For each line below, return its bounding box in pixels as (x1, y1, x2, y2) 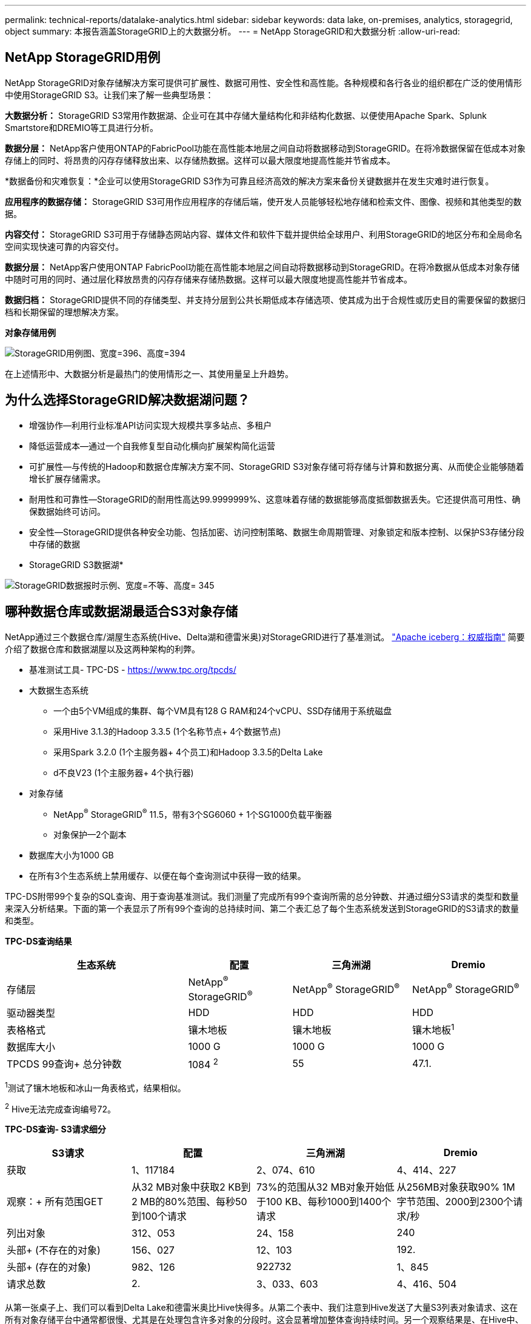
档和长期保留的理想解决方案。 (5, 306, 124, 317)
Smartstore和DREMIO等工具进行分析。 (5, 122, 159, 133)
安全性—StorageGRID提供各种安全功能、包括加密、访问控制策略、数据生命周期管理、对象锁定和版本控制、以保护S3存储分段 (29, 526, 524, 537)
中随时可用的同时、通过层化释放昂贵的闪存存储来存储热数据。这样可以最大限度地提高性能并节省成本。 (5, 273, 412, 284)
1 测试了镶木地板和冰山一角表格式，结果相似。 (5, 1081, 186, 1093)
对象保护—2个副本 (53, 829, 127, 840)
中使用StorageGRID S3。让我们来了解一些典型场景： (5, 89, 214, 100)
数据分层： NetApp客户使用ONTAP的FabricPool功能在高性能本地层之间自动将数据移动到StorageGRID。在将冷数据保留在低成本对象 (5, 142, 526, 153)
